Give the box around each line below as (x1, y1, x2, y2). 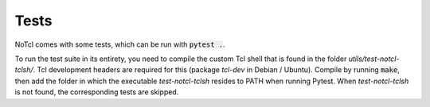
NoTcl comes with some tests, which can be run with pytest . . (14, 40, 225, 49)
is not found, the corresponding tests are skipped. (14, 87, 179, 97)
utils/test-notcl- (348, 54, 400, 63)
